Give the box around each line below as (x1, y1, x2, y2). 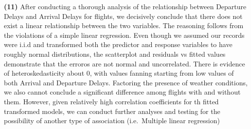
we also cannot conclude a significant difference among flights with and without (4, 87, 241, 97)
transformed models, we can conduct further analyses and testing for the (4, 106, 220, 116)
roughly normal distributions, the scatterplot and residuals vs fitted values (4, 48, 226, 59)
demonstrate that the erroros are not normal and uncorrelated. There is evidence (4, 58, 245, 68)
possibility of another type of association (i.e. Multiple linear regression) (4, 115, 220, 126)
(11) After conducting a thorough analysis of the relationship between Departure (4, 1, 247, 11)
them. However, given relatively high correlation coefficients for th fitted (4, 96, 219, 106)
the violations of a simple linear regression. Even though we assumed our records (4, 30, 245, 40)
